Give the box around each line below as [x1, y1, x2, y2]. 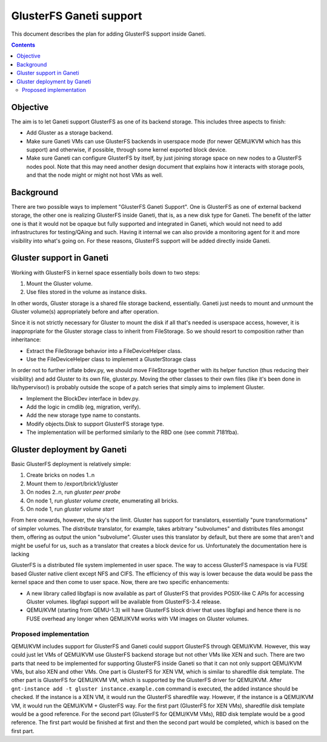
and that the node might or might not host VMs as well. [26, 171, 163, 179]
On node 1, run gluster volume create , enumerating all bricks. [26, 497, 179, 504]
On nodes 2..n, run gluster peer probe [26, 488, 121, 496]
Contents [11, 41, 36, 48]
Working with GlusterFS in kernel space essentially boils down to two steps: [11, 269, 200, 276]
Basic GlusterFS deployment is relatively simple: [11, 461, 131, 468]
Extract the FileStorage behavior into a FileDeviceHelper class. [26, 347, 182, 354]
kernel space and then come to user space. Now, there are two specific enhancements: [11, 579, 230, 586]
